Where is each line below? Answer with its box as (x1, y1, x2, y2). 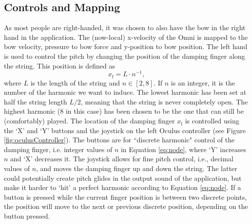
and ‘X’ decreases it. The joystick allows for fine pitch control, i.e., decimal (10, 154, 233, 164)
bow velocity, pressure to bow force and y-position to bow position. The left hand (4, 41, 248, 52)
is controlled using (185, 116, 239, 126)
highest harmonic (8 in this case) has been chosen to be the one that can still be (4, 106, 244, 116)
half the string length (4, 96, 67, 106)
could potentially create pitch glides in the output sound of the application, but (4, 172, 242, 183)
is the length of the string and (30, 77, 120, 87)
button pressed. (4, 211, 50, 221)
